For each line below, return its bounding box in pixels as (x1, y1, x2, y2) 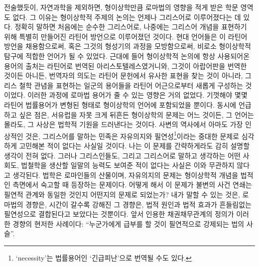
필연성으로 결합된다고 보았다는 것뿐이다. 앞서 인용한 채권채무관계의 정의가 (4, 209, 234, 219)
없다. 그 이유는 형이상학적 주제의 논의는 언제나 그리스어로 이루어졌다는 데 (12, 11, 241, 22)
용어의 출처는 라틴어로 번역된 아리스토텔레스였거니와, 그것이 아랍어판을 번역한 (4, 60, 247, 71)
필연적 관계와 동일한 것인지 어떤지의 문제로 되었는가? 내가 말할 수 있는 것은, (4, 189, 240, 199)
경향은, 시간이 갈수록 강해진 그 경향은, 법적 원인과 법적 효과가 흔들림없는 (25, 199, 252, 209)
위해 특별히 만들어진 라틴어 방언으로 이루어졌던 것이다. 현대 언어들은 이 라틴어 (4, 31, 248, 41)
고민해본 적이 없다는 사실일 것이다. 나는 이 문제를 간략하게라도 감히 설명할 (19, 140, 250, 150)
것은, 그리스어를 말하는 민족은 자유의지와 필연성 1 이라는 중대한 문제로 (25, 129, 240, 141)
